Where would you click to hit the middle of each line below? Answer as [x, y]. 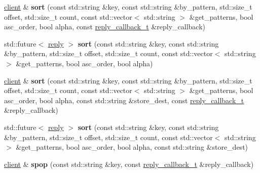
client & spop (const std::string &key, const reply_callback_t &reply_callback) [129, 164]
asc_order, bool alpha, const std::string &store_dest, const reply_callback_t [124, 100]
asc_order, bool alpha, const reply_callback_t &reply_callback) [105, 27]
